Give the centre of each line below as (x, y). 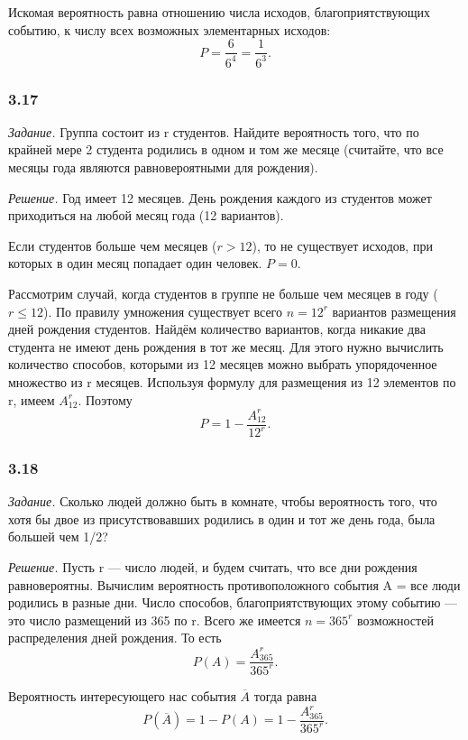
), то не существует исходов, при (342, 245)
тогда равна (285, 695)
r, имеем (32, 399)
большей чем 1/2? (58, 536)
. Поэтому (105, 399)
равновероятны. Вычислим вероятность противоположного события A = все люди (234, 584)
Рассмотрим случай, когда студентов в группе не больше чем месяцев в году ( (223, 293)
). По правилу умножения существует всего (162, 311)
